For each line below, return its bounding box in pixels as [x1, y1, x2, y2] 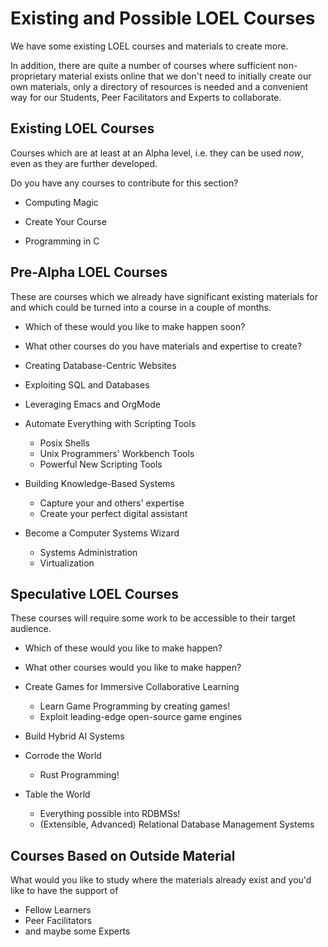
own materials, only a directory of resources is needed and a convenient [10, 80, 309, 92]
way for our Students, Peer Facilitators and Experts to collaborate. [10, 91, 282, 103]
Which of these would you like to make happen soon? [24, 320, 246, 332]
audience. [10, 623, 52, 635]
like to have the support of [10, 885, 119, 897]
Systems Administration [39, 546, 138, 558]
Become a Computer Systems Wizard [24, 527, 180, 539]
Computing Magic [24, 196, 99, 208]
